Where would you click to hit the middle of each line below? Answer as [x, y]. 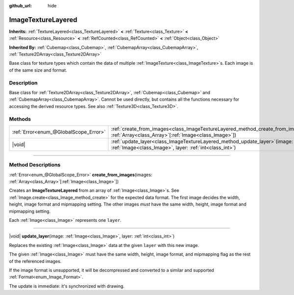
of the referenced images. [35, 261]
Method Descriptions [35, 165]
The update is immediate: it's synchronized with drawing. [67, 286]
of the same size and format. [38, 70]
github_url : [20, 6]
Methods [20, 119]
